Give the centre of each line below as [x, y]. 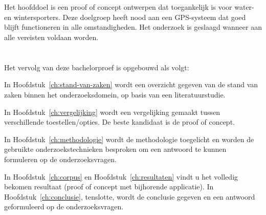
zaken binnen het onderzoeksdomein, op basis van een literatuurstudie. [115, 94]
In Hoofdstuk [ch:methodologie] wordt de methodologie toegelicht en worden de [129, 139]
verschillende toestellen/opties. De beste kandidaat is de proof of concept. [119, 122]
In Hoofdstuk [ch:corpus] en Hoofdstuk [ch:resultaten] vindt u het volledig [121, 176]
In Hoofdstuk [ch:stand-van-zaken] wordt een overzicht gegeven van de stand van [131, 84]
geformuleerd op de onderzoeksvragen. [64, 207]
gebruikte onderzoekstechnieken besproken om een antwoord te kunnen [115, 149]
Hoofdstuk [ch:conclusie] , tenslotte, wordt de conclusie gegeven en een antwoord [130, 196]
